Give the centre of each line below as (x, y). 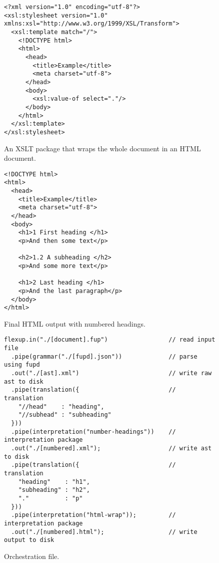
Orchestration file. (32, 556)
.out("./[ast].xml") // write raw (111, 373)
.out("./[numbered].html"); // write (104, 532)
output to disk (29, 540)
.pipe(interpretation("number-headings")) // (93, 432)
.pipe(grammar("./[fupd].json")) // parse (104, 356)
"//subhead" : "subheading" (65, 415)
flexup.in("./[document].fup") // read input (110, 340)
